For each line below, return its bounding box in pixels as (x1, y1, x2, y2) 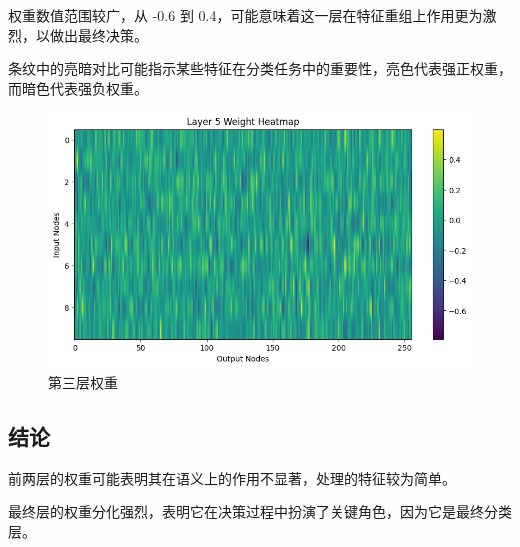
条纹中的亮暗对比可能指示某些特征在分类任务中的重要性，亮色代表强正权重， (8, 58, 512, 79)
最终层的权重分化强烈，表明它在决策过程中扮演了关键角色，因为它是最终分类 (8, 501, 512, 522)
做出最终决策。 (49, 24, 148, 45)
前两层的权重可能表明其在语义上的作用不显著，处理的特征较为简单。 (8, 467, 456, 488)
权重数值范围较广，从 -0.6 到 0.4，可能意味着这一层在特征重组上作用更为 (8, 5, 483, 25)
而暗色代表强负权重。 (8, 77, 148, 98)
